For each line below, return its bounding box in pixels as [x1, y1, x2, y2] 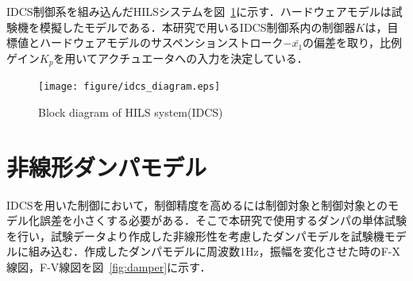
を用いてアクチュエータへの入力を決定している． [53, 49, 308, 66]
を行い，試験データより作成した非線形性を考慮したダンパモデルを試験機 [6, 227, 384, 244]
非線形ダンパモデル [6, 150, 207, 183]
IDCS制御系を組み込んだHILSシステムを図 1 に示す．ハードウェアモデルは [6, 3, 392, 19]
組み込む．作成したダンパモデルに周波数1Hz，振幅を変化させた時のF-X [28, 243, 401, 260]
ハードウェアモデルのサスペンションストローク [39, 34, 284, 51]
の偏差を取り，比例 [303, 34, 403, 51]
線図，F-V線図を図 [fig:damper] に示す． [6, 258, 211, 275]
